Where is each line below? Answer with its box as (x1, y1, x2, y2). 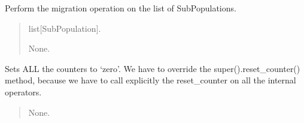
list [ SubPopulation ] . (28, 22, 101, 34)
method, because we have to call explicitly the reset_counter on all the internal (5, 74, 296, 86)
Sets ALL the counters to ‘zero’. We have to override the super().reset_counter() (5, 62, 300, 74)
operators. (5, 85, 42, 98)
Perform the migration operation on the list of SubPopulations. (5, 2, 236, 14)
